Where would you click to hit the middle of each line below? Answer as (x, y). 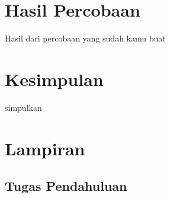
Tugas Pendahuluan (66, 186)
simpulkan (23, 107)
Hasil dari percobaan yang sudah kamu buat (85, 38)
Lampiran (45, 148)
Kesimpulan (54, 79)
